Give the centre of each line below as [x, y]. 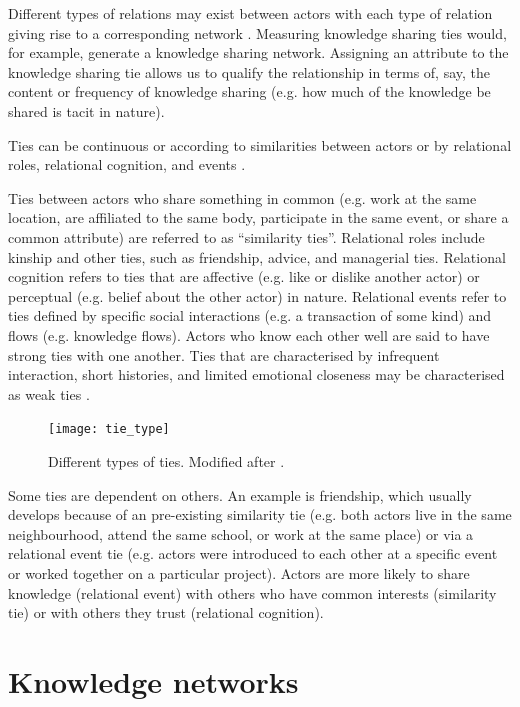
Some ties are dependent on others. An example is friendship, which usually [240, 494]
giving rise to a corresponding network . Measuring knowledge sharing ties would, [257, 32]
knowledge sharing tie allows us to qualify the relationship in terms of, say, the [249, 71]
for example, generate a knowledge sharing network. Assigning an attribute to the [258, 52]
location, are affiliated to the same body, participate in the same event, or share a [258, 217]
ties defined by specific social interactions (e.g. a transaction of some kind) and [250, 315]
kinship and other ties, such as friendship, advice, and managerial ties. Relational [257, 256]
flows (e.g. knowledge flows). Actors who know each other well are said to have [249, 334]
